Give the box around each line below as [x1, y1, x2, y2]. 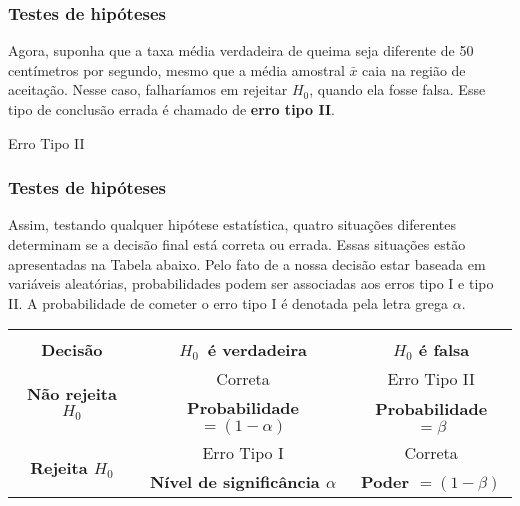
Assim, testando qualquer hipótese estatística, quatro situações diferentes [8, 214, 457, 235]
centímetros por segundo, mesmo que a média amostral [8, 59, 345, 80]
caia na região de [362, 59, 466, 80]
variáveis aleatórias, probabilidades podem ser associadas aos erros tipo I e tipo [8, 273, 494, 294]
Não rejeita [26, 382, 117, 406]
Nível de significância [149, 470, 320, 494]
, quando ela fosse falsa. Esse [309, 79, 486, 100]
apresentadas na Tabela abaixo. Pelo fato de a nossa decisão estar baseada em [8, 253, 486, 274]
